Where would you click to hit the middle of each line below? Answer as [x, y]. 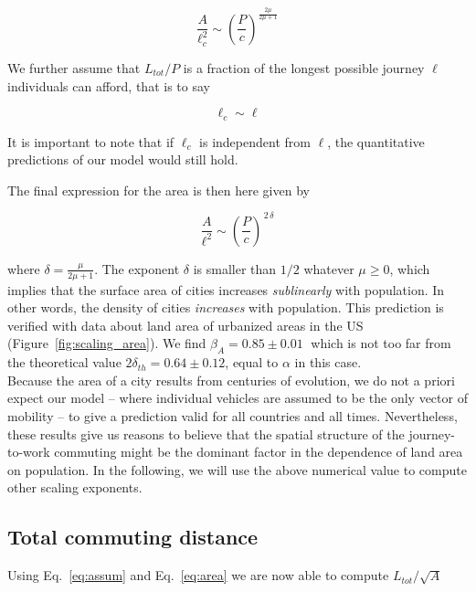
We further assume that [74, 67]
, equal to [252, 362]
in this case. [328, 362]
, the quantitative [376, 141]
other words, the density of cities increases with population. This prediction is [226, 307]
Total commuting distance [133, 537]
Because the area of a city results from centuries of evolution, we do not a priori [231, 380]
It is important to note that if [91, 141]
